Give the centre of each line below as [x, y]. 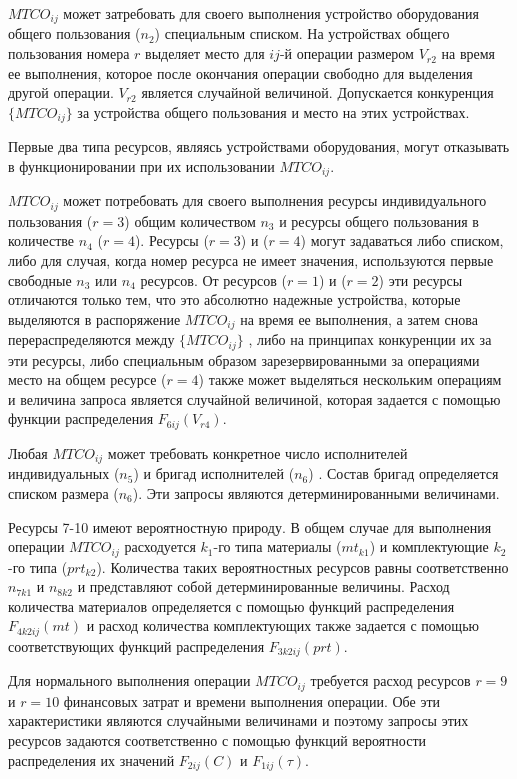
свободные [40, 279]
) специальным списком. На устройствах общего [302, 33]
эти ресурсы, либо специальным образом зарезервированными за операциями [244, 359]
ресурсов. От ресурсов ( [213, 279]
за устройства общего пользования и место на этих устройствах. [273, 111]
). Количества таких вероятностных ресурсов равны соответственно [302, 566]
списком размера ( [63, 492]
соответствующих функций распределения [136, 645]
